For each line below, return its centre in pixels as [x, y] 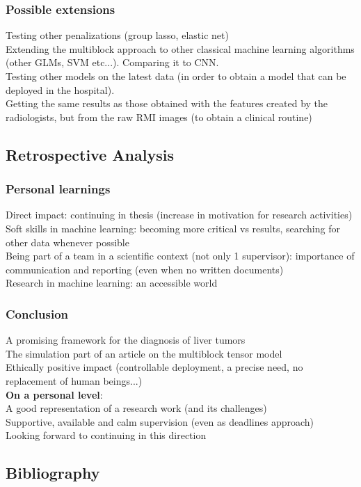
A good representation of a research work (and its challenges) [136, 408]
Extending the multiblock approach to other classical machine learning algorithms [180, 48]
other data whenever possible [67, 242]
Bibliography [53, 473]
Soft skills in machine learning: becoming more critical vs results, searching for [173, 228]
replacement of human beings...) [74, 380]
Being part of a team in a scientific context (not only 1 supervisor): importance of [180, 256]
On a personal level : [54, 394]
